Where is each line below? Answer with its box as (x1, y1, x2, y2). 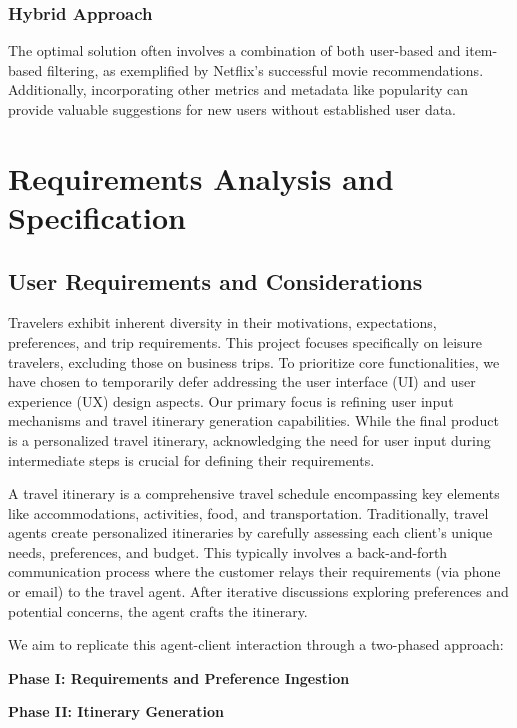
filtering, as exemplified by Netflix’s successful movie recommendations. (46, 59, 484, 80)
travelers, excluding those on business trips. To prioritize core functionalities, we (8, 351, 500, 372)
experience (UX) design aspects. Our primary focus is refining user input (8, 390, 454, 411)
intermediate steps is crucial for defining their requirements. (8, 449, 375, 470)
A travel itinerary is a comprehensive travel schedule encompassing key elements (8, 483, 500, 504)
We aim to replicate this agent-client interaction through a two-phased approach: (8, 634, 504, 655)
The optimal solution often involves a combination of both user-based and (8, 40, 461, 61)
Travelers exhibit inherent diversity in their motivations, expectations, (8, 312, 437, 333)
